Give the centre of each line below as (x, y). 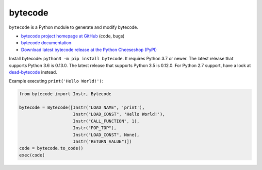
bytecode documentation (46, 43)
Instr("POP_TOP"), (95, 128)
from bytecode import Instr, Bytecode (65, 94)
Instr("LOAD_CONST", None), (106, 135)
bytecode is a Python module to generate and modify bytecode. (74, 27)
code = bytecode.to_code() (51, 148)
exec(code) (32, 155)
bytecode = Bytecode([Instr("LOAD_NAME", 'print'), (82, 108)
